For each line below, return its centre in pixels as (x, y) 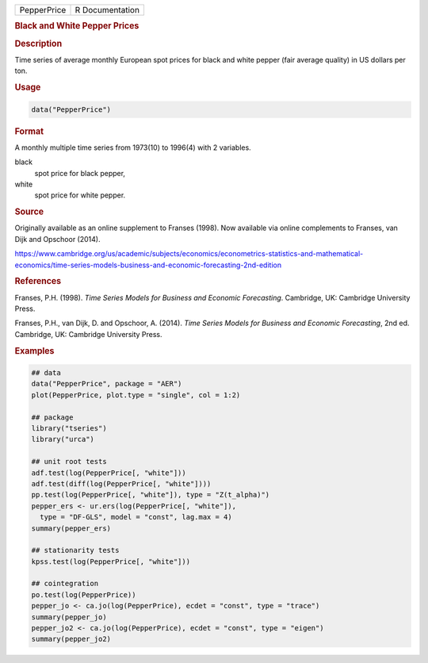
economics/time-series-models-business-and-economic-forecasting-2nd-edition (148, 265)
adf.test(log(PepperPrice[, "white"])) (109, 473)
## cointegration (65, 584)
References (38, 282)
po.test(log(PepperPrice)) (84, 594)
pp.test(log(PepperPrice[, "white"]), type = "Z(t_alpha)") (151, 495)
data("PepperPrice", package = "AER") (107, 384)
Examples (34, 351)
